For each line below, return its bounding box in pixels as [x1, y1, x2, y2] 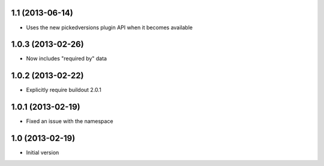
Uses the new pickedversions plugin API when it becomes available [26, 24, 193, 31]
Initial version [26, 149, 59, 156]
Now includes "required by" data [26, 55, 107, 62]
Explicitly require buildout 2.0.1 [26, 87, 101, 94]
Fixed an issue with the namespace [26, 118, 113, 125]
